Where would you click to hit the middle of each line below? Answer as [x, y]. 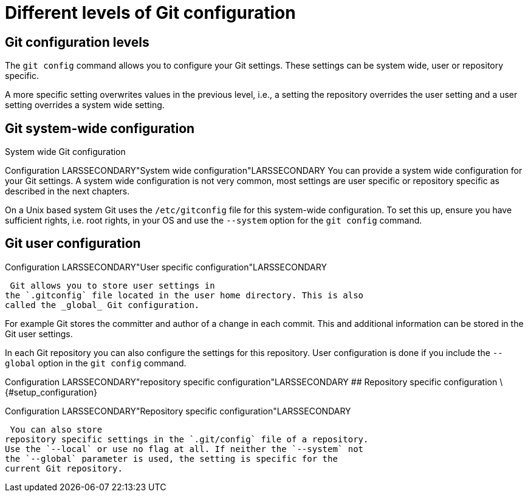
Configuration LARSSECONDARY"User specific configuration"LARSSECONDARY [166, 267]
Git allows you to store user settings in [112, 285]
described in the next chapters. [67, 191]
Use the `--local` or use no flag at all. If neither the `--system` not [184, 449]
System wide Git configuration [65, 152]
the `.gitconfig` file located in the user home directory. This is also [184, 295]
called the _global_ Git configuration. [102, 305]
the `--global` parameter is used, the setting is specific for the [171, 458]
